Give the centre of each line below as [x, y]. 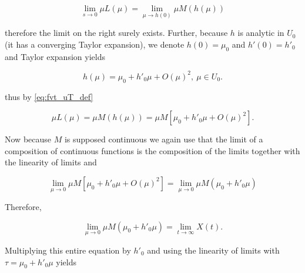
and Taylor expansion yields [55, 56]
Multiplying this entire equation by [68, 250]
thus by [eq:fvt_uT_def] [49, 96]
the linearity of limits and [51, 162]
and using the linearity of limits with [213, 250]
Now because [28, 139]
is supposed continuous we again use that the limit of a [164, 139]
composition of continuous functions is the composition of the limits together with [152, 150]
